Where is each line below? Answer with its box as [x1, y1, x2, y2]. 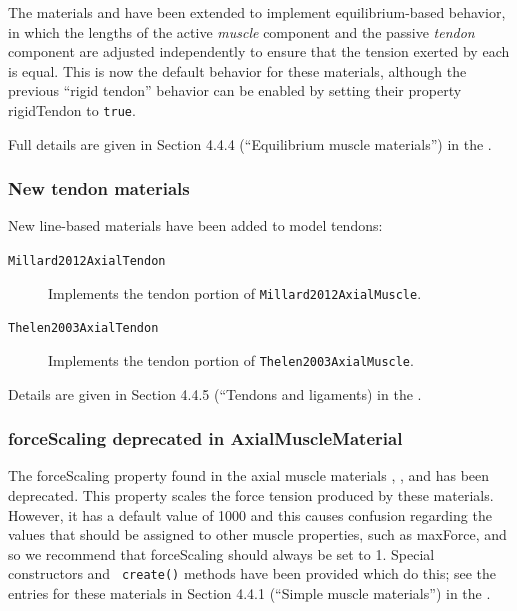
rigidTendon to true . [8, 99, 136, 120]
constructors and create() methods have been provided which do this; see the [8, 563, 497, 584]
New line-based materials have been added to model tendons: [8, 215, 383, 236]
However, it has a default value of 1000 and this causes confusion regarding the [8, 504, 492, 525]
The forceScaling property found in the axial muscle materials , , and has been [8, 465, 490, 486]
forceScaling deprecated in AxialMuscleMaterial [8, 426, 403, 451]
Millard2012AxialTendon [8, 254, 166, 269]
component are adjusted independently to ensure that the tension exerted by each [8, 41, 510, 62]
